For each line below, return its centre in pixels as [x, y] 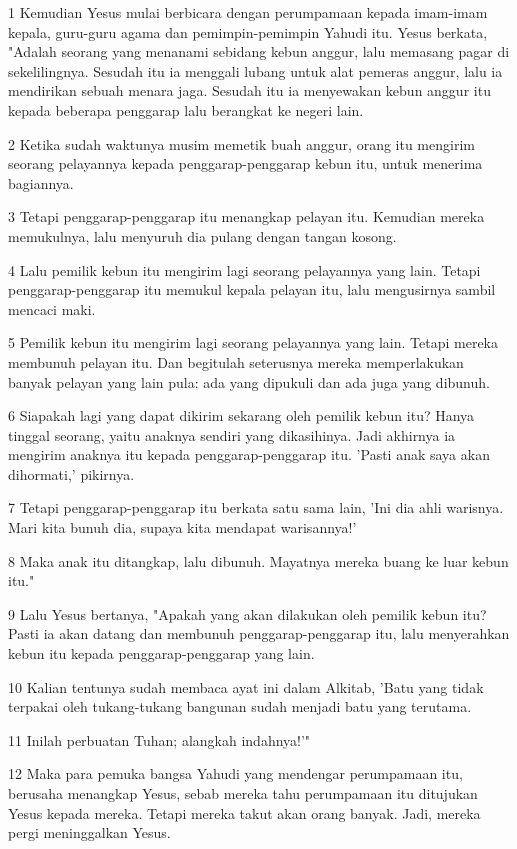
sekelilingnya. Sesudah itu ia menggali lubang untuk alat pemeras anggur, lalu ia [255, 70]
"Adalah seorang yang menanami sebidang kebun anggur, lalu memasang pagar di [259, 51]
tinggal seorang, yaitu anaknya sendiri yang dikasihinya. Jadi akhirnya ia [232, 434]
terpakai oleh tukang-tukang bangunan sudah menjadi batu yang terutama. [240, 706]
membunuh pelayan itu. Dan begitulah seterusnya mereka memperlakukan [236, 361]
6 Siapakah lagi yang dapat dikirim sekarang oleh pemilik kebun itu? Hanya [241, 415]
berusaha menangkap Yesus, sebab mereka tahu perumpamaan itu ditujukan [243, 793]
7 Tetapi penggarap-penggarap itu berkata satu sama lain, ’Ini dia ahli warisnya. [256, 507]
